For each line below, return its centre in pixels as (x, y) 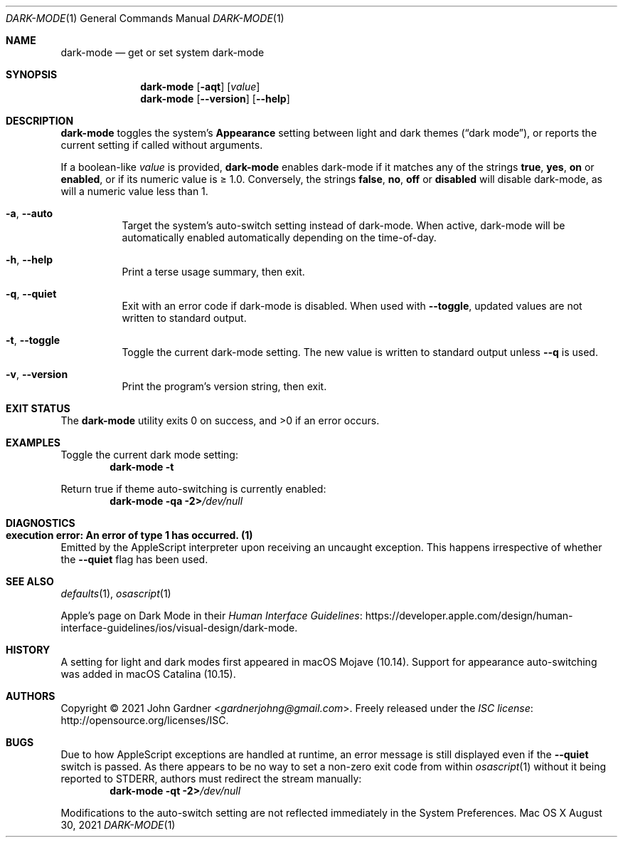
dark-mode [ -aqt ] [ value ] (200, 87)
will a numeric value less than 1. (134, 191)
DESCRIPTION (40, 121)
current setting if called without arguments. (162, 145)
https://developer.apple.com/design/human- (469, 616)
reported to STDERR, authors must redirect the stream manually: (211, 779)
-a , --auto (30, 213)
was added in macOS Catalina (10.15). (148, 674)
